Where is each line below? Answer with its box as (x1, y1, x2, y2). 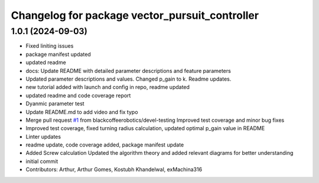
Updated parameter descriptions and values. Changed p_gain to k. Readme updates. (25, 75, 232, 82)
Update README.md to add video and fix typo (25, 108, 138, 115)
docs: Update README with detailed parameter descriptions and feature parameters (25, 67, 232, 74)
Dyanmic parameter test (25, 100, 85, 107)
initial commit (25, 158, 58, 165)
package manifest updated (25, 51, 91, 58)
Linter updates (25, 133, 61, 140)
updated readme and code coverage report (25, 92, 131, 99)
